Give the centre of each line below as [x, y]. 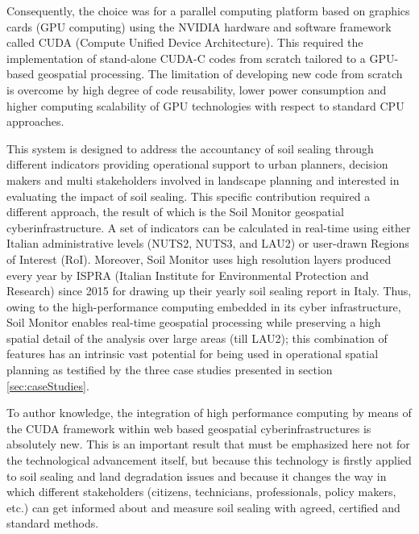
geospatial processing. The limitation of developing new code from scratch [220, 74]
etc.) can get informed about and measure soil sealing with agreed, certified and [203, 507]
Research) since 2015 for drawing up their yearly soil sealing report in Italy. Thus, [209, 291]
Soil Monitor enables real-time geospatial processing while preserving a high [194, 322]
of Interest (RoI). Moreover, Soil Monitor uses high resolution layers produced [199, 259]
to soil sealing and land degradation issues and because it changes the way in [197, 476]
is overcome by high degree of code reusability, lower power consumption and [197, 89]
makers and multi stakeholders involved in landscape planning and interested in [203, 179]
